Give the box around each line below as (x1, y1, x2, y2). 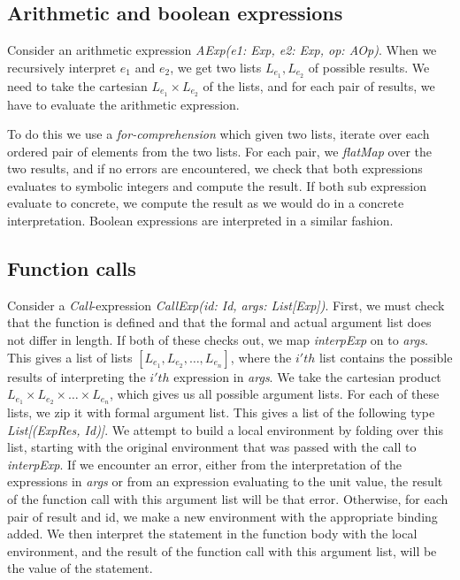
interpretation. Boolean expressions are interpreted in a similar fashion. (7, 211, 394, 230)
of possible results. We (308, 57, 430, 76)
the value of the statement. (7, 559, 153, 577)
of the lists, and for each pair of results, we (203, 76, 435, 95)
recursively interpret (7, 57, 117, 76)
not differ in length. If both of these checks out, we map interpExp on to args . (7, 331, 428, 349)
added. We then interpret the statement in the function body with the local (7, 524, 418, 543)
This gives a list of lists (7, 347, 133, 366)
